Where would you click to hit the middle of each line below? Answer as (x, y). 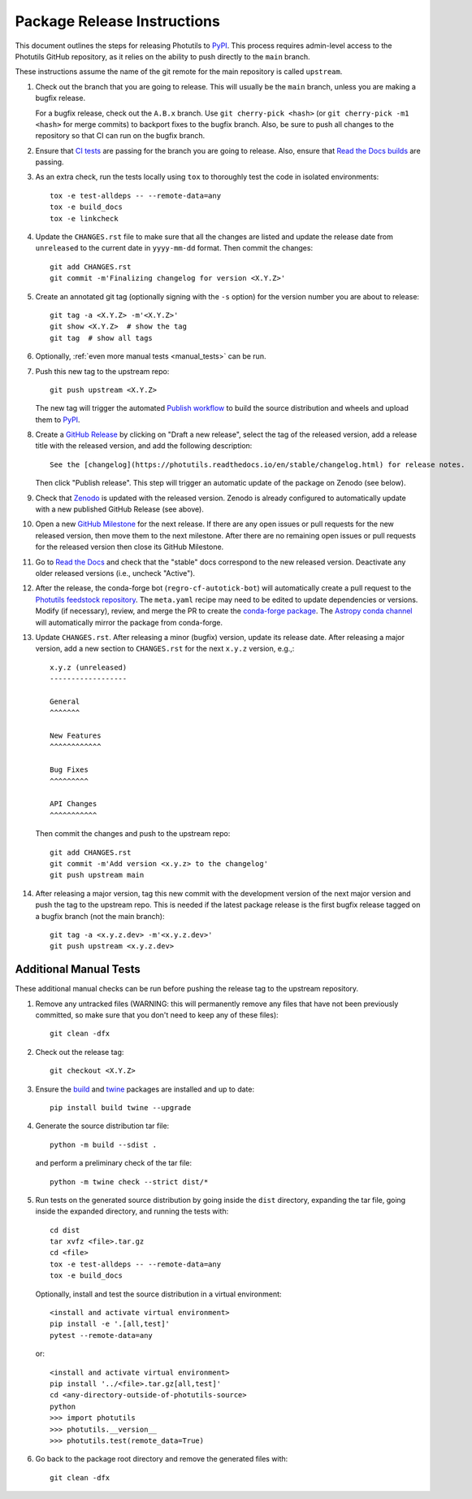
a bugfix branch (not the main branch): (100, 916)
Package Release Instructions (118, 21)
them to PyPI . (58, 420)
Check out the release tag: (80, 1052)
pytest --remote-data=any (102, 1335)
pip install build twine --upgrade (121, 1107)
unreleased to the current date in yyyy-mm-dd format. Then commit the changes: (174, 248)
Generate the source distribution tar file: (102, 1126)
